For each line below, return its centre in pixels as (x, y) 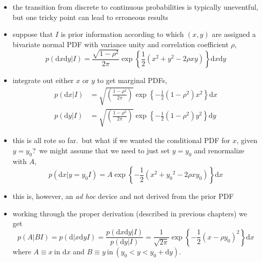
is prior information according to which (122, 34)
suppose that (33, 34)
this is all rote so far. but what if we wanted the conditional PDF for (121, 140)
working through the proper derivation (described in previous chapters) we (130, 213)
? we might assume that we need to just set (101, 150)
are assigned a (234, 34)
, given (247, 140)
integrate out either (43, 80)
